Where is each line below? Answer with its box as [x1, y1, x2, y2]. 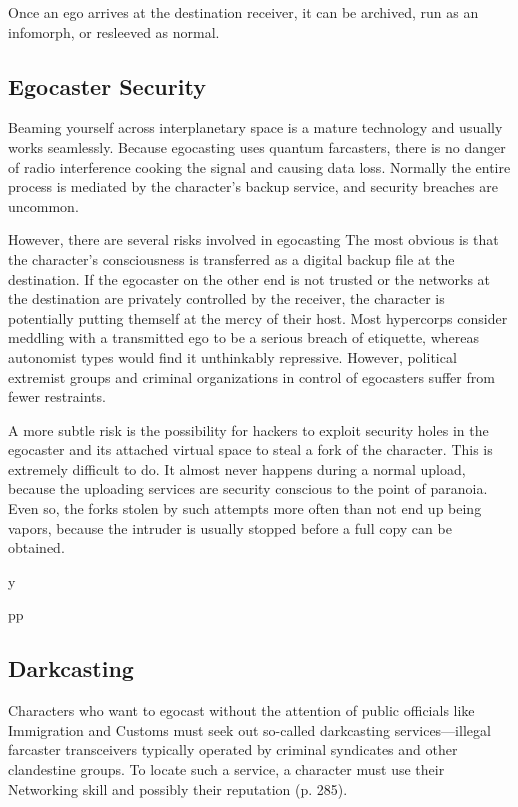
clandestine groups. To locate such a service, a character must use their [8, 759, 445, 780]
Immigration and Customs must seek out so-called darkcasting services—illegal [8, 719, 491, 740]
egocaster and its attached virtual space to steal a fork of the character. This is [8, 439, 493, 460]
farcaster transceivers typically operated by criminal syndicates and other [8, 739, 458, 760]
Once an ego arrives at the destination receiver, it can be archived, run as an [8, 2, 479, 22]
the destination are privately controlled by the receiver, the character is [8, 288, 445, 309]
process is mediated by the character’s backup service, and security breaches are [8, 176, 498, 197]
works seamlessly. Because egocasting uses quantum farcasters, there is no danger [8, 136, 506, 157]
